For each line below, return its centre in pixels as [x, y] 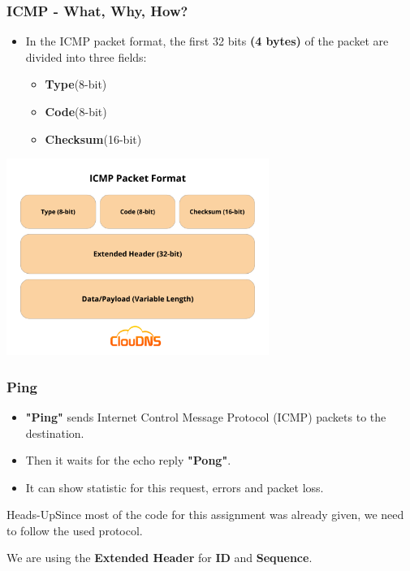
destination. [55, 433]
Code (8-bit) [76, 111]
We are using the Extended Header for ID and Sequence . [160, 558]
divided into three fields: [86, 56]
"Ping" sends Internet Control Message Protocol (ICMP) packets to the [206, 416]
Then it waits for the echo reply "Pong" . [128, 460]
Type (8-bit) [76, 84]
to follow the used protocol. [75, 530]
